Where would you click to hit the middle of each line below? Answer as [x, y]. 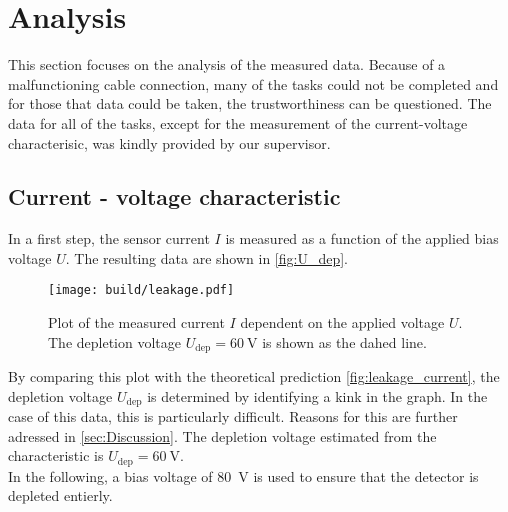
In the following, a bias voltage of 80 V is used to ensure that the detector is [243, 475]
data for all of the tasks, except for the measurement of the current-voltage [238, 122]
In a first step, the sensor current [109, 238]
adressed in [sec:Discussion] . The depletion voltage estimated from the [222, 435]
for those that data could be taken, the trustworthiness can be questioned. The [250, 103]
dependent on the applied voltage [342, 322]
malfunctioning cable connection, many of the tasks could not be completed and [253, 83]
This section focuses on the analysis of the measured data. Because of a [227, 64]
